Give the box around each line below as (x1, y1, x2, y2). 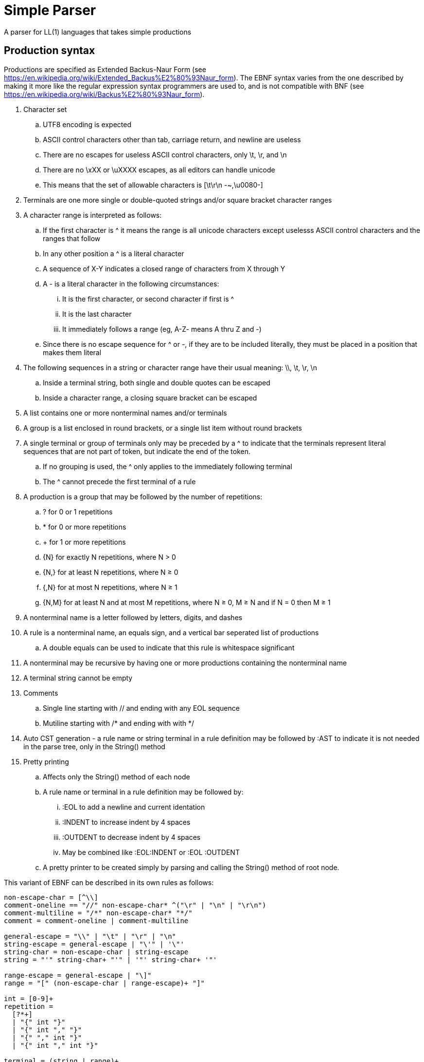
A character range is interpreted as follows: (23, 210, 162, 219)
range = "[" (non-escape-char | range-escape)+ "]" (4, 979, 205, 987)
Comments (23, 688, 58, 697)
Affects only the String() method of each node (43, 772, 190, 781)
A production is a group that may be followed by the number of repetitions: (23, 492, 263, 501)
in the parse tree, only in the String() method (23, 742, 165, 751)
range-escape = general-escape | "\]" (4, 971, 152, 979)
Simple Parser (4, 2, 96, 19)
